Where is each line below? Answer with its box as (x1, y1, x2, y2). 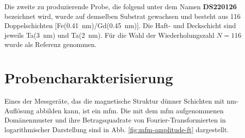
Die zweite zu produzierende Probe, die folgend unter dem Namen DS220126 (4, 1, 237, 11)
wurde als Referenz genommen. (4, 39, 97, 49)
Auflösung (4, 105, 34, 115)
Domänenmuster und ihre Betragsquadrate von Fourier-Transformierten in (4, 115, 226, 125)
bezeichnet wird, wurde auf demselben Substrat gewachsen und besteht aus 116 (4, 11, 241, 21)
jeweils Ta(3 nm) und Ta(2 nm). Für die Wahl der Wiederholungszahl (4, 30, 214, 40)
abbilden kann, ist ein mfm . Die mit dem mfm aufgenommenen (36, 105, 224, 115)
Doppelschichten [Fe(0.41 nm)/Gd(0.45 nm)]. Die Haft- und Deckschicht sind (4, 20, 236, 31)
